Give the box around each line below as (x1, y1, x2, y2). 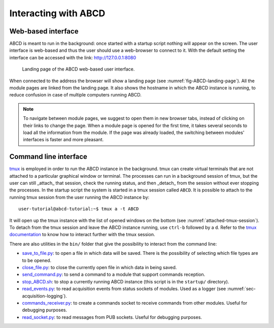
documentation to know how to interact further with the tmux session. (9, 232, 155, 238)
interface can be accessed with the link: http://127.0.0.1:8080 (9, 54, 136, 60)
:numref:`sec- (227, 286, 256, 292)
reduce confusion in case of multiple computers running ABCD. (9, 92, 142, 98)
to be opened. (22, 257, 52, 264)
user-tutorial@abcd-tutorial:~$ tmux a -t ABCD (18, 206, 139, 212)
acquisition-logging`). (22, 292, 67, 299)
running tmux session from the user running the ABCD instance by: (9, 194, 150, 200)
